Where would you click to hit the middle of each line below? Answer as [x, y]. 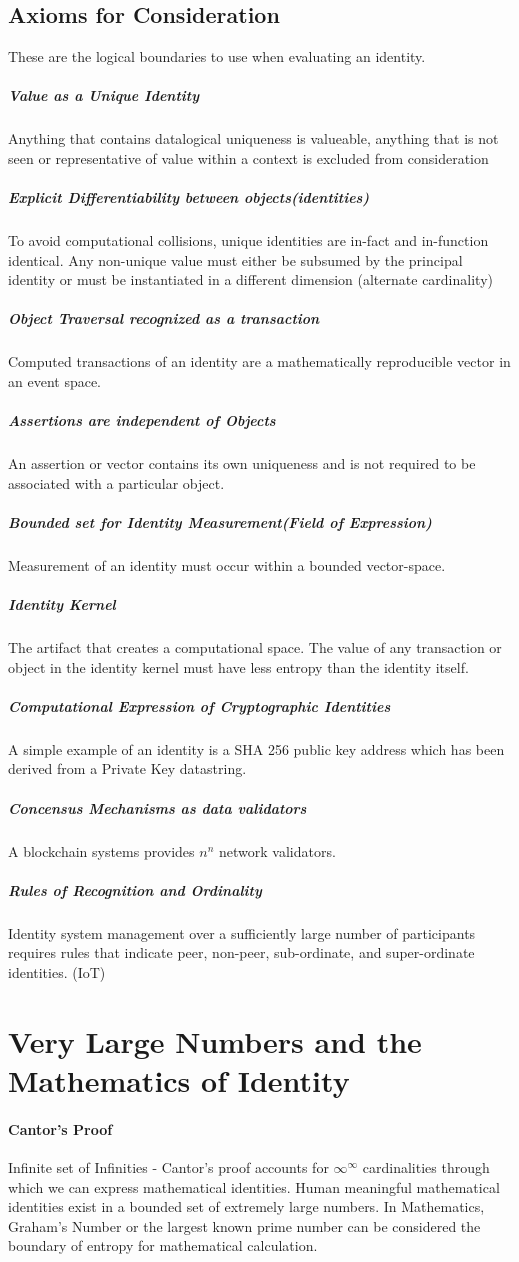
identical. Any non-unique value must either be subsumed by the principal [235, 259]
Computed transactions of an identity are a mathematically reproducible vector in [259, 361]
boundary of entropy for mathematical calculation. [163, 1245]
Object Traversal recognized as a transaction [164, 318]
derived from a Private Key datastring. [127, 768]
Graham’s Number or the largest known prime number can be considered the [244, 1225]
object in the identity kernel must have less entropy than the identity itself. [238, 666]
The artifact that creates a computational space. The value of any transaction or [255, 647]
